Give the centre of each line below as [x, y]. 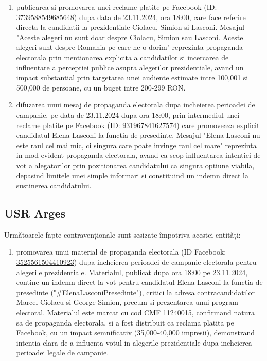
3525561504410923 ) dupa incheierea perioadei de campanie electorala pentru [136, 262]
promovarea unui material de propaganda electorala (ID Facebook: [121, 252]
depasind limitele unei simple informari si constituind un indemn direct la [132, 175]
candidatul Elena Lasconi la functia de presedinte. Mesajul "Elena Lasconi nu [138, 135]
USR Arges [35, 213]
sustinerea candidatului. [54, 185]
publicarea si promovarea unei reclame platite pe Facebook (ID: [117, 7]
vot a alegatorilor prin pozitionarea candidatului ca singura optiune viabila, [135, 165]
